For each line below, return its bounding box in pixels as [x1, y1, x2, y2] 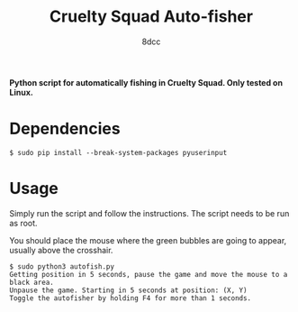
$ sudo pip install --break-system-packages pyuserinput [9, 148, 228, 157]
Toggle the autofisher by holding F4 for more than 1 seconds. [9, 293, 252, 303]
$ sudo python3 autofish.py [9, 262, 115, 271]
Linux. [9, 87, 33, 97]
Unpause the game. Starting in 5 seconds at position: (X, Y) [9, 286, 248, 295]
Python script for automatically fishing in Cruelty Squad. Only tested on [9, 77, 284, 87]
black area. [9, 278, 54, 287]
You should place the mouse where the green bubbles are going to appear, [9, 234, 287, 245]
